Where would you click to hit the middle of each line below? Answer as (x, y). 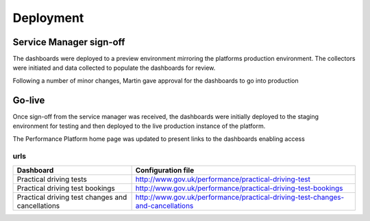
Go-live (29, 100)
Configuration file (165, 170)
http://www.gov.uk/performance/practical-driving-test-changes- (240, 197)
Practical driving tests (52, 179)
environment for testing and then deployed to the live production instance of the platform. (139, 126)
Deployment (48, 18)
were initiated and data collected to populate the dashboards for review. (114, 68)
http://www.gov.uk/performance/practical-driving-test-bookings (239, 188)
